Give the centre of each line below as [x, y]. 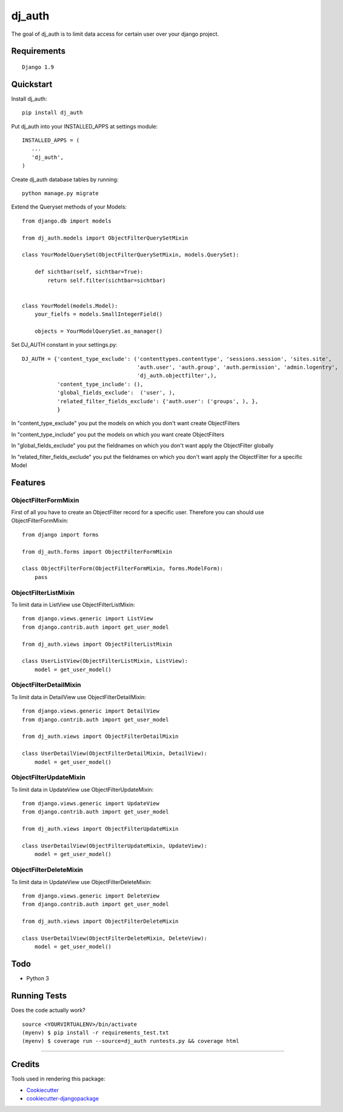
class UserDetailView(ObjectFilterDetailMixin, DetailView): [115, 754]
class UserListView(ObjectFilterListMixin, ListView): [105, 661]
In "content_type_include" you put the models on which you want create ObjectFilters [118, 434]
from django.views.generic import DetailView [91, 711]
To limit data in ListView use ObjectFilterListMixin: [73, 605]
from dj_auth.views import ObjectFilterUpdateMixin [100, 829]
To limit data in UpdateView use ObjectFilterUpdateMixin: [82, 789]
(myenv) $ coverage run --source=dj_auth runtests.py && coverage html [131, 1041]
